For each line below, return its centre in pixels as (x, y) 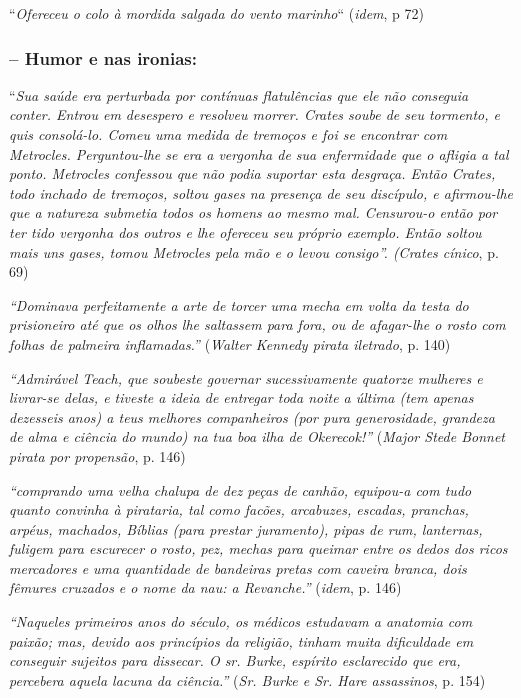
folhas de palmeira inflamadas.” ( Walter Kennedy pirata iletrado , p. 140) (230, 343)
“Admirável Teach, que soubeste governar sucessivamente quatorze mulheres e (246, 377)
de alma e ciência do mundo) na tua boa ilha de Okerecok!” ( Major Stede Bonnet (257, 436)
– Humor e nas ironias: (103, 57)
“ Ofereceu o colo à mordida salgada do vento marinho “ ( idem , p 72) (217, 13)
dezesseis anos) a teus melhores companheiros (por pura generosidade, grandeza (252, 416)
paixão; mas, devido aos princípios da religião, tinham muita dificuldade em (241, 640)
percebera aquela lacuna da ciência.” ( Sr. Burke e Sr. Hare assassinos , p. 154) (247, 679)
